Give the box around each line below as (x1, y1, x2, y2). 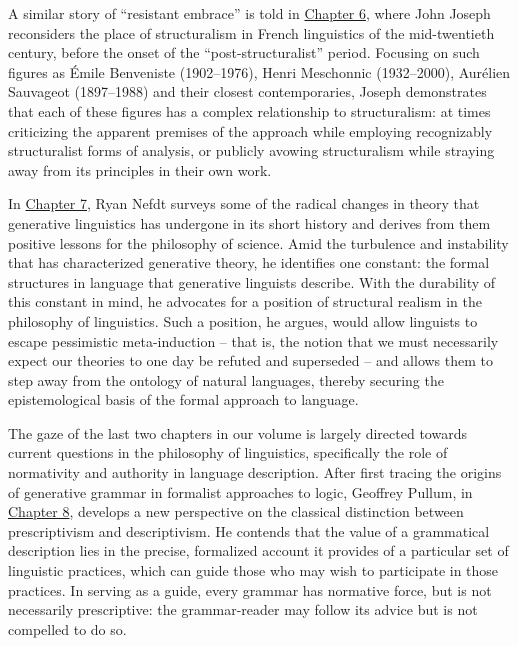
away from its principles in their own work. (8, 159, 272, 180)
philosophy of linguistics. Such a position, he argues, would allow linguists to (8, 310, 478, 331)
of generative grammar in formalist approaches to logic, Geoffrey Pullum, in (8, 481, 473, 502)
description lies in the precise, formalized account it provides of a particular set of (8, 540, 509, 561)
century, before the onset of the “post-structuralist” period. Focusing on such (8, 42, 480, 63)
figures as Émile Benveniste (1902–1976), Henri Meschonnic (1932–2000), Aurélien (8, 61, 511, 82)
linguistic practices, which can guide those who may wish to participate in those (8, 560, 499, 581)
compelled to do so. (8, 618, 127, 639)
